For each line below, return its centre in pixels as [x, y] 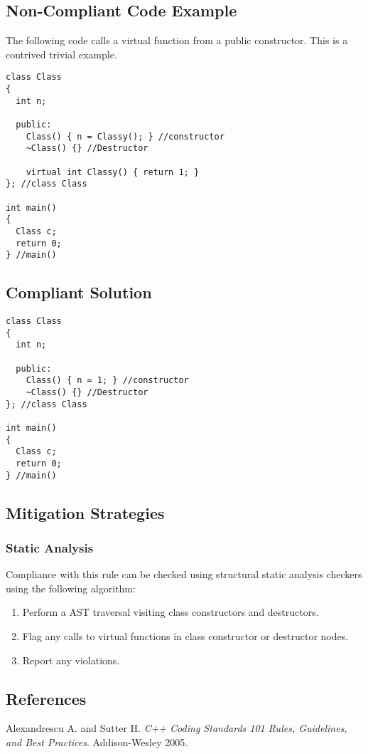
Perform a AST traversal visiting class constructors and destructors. [171, 612]
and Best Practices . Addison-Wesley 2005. [97, 742]
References [46, 698]
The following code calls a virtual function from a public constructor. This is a [177, 40]
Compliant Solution [79, 292]
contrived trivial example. [61, 54]
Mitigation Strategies [85, 512]
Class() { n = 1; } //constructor [107, 381]
